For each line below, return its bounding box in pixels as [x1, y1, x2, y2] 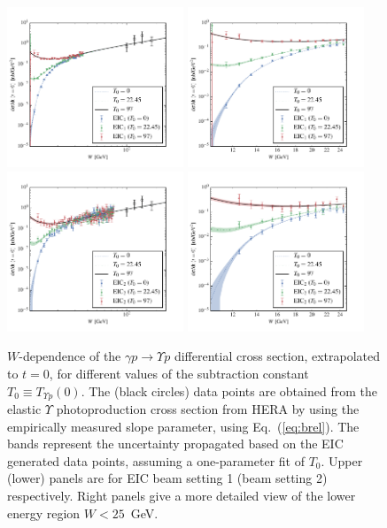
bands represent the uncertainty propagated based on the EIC [7, 434, 344, 453]
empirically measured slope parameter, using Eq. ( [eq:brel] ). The [7, 417, 360, 435]
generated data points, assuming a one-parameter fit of [7, 451, 305, 470]
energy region [7, 503, 81, 522]
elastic [7, 400, 42, 418]
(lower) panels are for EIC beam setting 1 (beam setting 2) [7, 469, 328, 487]
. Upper [321, 451, 363, 470]
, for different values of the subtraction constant [49, 364, 309, 383]
